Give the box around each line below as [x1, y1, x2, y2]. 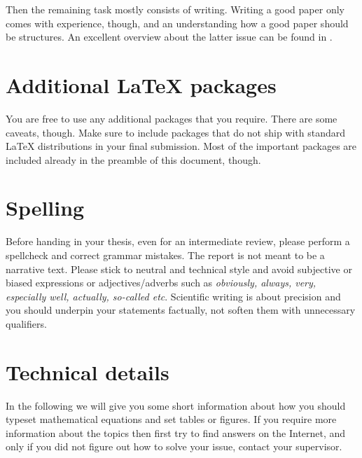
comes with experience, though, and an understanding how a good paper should [6, 15, 349, 30]
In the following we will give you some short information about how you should [6, 398, 346, 412]
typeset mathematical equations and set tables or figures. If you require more [6, 412, 337, 426]
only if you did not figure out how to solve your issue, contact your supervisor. [6, 439, 342, 454]
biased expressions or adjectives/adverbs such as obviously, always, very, [6, 275, 316, 290]
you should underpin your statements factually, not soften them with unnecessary [6, 303, 356, 317]
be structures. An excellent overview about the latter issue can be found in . [6, 29, 333, 44]
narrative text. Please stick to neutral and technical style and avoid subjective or [6, 261, 352, 276]
